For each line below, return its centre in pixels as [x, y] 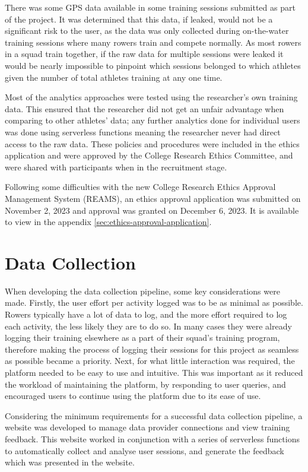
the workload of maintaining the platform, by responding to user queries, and [145, 384]
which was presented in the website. [70, 462]
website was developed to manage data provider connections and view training [147, 427]
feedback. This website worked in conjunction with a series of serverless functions [152, 438]
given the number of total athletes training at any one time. [114, 77]
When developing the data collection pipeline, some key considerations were [142, 291]
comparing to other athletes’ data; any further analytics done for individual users [153, 120]
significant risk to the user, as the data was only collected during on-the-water [147, 31]
